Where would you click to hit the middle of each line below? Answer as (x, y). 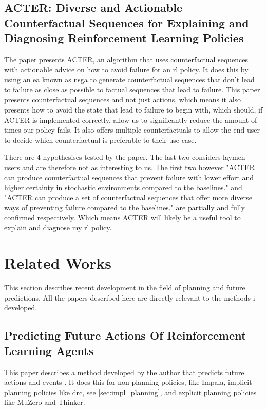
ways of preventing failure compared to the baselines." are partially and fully (125, 207)
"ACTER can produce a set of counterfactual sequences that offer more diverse (128, 197)
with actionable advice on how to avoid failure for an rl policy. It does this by (126, 69)
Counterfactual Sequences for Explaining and (127, 22)
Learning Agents (49, 350)
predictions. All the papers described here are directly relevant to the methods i (130, 297)
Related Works (58, 263)
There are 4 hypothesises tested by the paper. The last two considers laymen (125, 157)
